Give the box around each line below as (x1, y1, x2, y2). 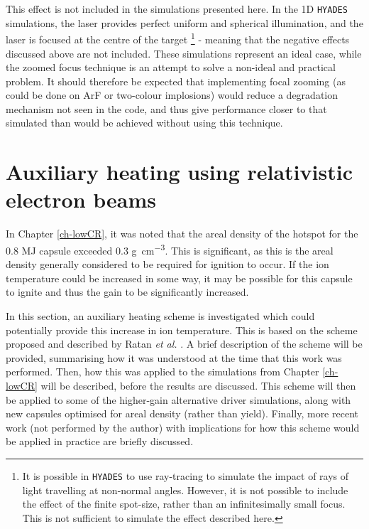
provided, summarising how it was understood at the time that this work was (6, 350, 342, 365)
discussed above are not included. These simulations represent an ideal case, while (6, 46, 362, 60)
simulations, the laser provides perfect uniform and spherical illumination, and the (6, 15, 363, 30)
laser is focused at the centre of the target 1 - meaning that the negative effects (6, 30, 350, 46)
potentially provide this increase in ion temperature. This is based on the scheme (6, 322, 358, 337)
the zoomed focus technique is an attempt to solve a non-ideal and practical (6, 60, 336, 75)
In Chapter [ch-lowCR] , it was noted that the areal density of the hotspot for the (6, 226, 358, 241)
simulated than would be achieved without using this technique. (6, 115, 283, 130)
